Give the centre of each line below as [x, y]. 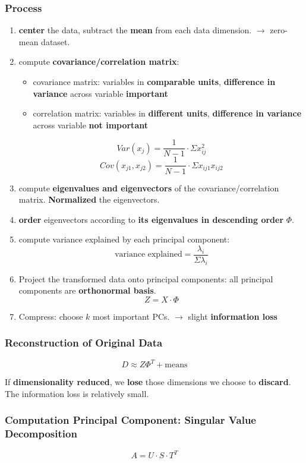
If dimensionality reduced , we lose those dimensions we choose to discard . [148, 382]
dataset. [56, 41]
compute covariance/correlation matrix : [99, 62]
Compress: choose [51, 316]
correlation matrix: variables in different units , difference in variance [167, 113]
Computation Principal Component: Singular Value [130, 420]
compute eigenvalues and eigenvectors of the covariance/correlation [149, 188]
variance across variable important [100, 93]
